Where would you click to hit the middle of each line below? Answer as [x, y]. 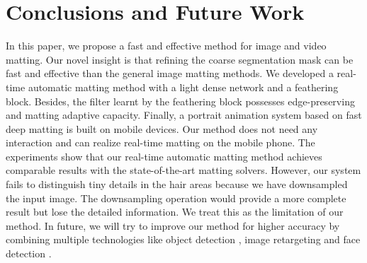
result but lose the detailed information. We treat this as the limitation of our [175, 212]
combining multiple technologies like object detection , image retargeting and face [183, 239]
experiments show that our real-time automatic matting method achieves [164, 156]
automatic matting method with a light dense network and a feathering [183, 87]
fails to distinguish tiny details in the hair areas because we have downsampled [177, 184]
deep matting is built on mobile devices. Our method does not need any [162, 128]
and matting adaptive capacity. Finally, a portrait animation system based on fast [184, 115]
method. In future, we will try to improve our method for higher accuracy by [173, 225]
